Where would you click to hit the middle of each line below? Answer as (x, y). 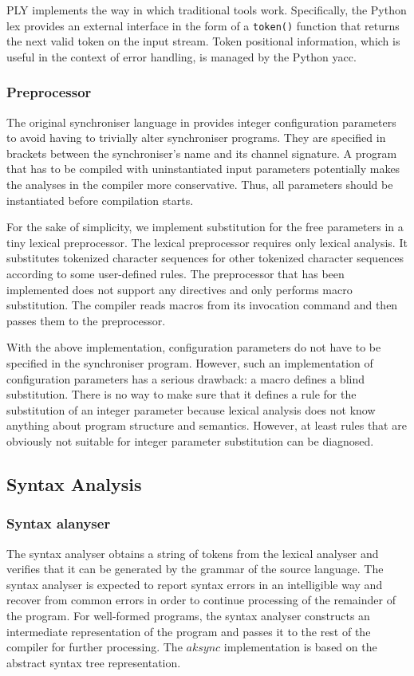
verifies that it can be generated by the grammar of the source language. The (195, 569)
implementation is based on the (300, 647)
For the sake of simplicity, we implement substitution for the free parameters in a (205, 227)
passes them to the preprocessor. (86, 320)
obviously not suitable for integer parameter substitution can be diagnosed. (190, 440)
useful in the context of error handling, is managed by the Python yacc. (181, 56)
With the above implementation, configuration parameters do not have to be (194, 347)
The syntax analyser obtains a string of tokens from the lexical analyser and (193, 553)
